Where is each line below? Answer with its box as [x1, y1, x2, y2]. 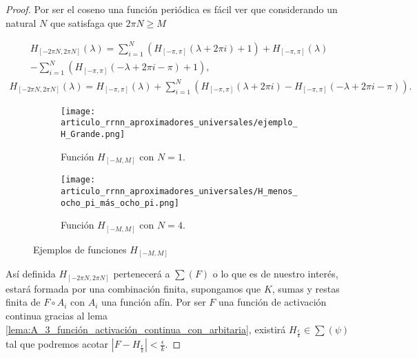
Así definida [6, 266, 56, 281]
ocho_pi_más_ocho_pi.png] [61, 198, 179, 208]
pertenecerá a [113, 266, 170, 281]
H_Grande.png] [61, 129, 125, 140]
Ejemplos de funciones [33, 242, 127, 256]
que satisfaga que [50, 15, 123, 30]
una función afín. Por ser [101, 295, 206, 309]
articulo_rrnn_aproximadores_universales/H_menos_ [61, 186, 298, 196]
